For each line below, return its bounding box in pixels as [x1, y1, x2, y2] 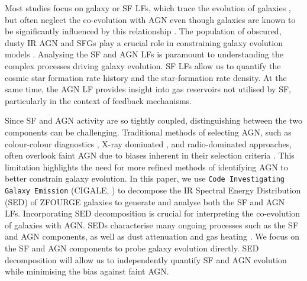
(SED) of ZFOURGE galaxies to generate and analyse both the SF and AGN [5, 195, 285, 208]
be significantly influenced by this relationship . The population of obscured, [5, 25, 282, 37]
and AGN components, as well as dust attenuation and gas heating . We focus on [5, 230, 299, 243]
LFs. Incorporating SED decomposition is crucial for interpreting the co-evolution [5, 207, 300, 219]
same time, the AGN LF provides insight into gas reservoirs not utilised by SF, [5, 83, 291, 95]
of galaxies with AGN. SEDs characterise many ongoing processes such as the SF [5, 218, 299, 231]
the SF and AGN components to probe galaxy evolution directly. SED [5, 242, 259, 254]
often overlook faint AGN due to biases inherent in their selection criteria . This [5, 149, 295, 162]
